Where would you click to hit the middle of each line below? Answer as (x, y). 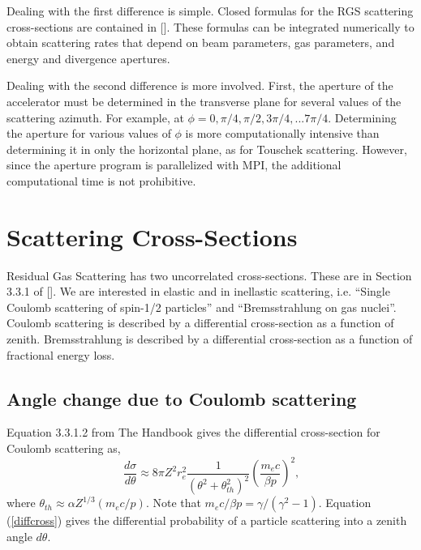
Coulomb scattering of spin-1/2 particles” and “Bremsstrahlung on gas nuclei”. (202, 307)
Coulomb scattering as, (64, 448)
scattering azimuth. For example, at (95, 117)
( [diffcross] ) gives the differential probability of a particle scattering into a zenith (207, 520)
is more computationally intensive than (282, 133)
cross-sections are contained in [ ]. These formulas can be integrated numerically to (210, 26)
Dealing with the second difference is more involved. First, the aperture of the (200, 85)
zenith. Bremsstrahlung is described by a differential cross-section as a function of (210, 339)
